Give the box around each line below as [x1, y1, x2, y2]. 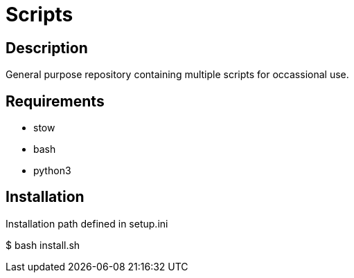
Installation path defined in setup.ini [6, 217, 168, 230]
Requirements [6, 92, 105, 110]
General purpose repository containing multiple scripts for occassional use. [6, 68, 349, 81]
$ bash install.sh [6, 239, 80, 251]
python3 [33, 165, 71, 177]
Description [6, 39, 88, 57]
